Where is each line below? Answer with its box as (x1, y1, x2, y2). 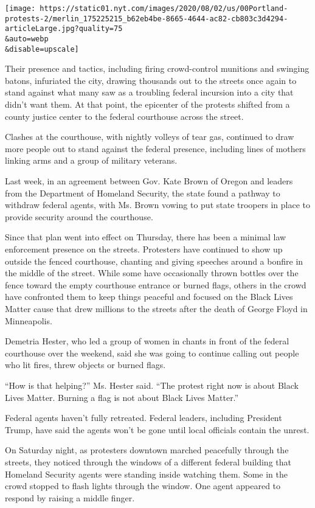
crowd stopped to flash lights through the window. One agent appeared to (5, 479, 281, 492)
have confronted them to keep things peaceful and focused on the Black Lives (5, 290, 293, 303)
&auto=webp (5, 34, 49, 43)
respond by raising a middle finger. (5, 491, 135, 504)
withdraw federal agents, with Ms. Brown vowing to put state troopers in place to (5, 198, 310, 211)
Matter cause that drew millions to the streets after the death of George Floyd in (5, 302, 308, 315)
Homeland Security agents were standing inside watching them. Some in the (5, 467, 288, 480)
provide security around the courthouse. (5, 210, 153, 223)
